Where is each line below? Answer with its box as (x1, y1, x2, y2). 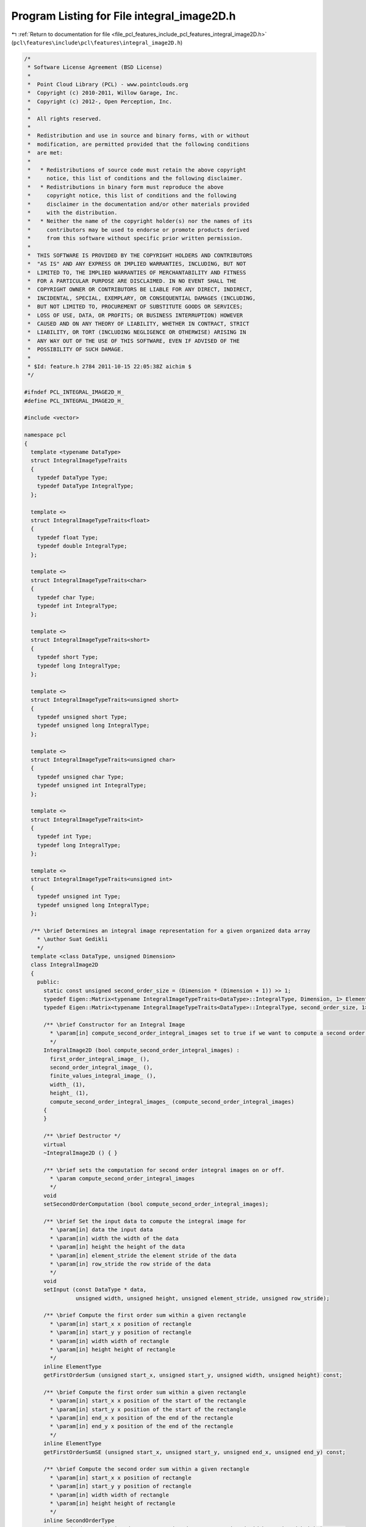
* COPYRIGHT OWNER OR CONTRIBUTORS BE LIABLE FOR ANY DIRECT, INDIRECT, (27, 286, 253, 293)
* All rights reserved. (27, 115, 102, 122)
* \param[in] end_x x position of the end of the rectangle (49, 1415, 234, 1421)
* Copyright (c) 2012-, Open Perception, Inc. (27, 98, 173, 105)
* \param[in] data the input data (49, 1226, 153, 1233)
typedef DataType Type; (37, 474, 108, 481)
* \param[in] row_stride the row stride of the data (49, 1261, 211, 1267)
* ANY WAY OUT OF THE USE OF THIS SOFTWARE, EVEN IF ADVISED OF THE (27, 337, 240, 344)
